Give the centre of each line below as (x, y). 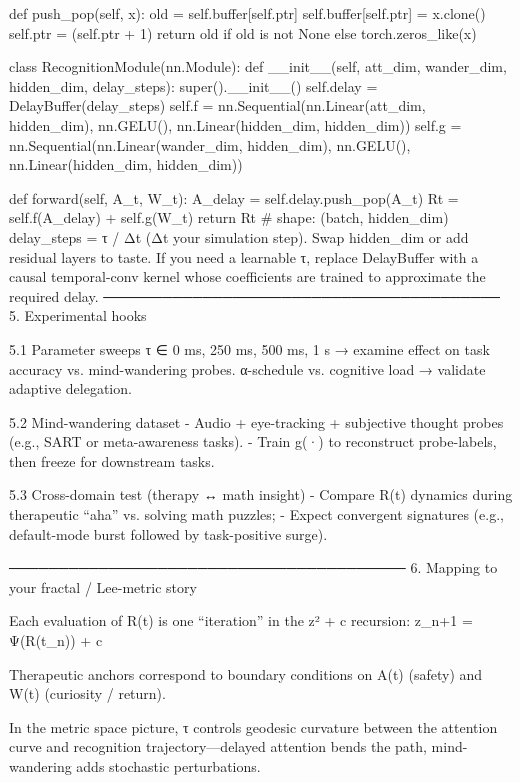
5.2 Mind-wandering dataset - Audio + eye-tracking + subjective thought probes (256, 421)
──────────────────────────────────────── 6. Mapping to (253, 567)
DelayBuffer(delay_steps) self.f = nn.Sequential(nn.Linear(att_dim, (217, 105)
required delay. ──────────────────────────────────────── (254, 295)
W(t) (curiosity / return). (87, 693)
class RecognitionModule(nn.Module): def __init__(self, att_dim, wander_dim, (258, 66)
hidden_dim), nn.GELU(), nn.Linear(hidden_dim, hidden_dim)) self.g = (235, 124)
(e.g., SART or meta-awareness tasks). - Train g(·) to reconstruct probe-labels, (253, 441)
